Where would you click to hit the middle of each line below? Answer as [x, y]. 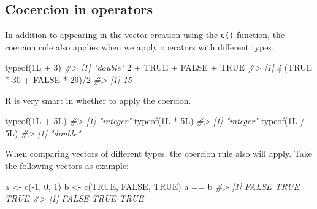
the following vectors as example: [67, 166]
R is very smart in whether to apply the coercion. [98, 100]
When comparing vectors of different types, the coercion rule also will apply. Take [158, 153]
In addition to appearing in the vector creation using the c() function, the [145, 35]
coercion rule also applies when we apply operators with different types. [139, 46]
